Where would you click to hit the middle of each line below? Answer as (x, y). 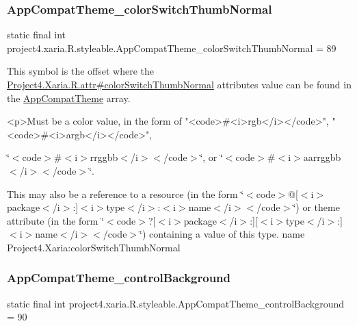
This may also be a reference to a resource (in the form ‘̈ (125, 193)
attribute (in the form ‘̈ (56, 220)
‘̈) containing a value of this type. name (222, 234)
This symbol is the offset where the (80, 71)
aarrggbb (322, 157)
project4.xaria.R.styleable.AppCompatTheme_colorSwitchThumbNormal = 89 (172, 48)
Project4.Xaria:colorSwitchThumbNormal (94, 247)
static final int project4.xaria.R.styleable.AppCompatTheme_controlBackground (176, 303)
